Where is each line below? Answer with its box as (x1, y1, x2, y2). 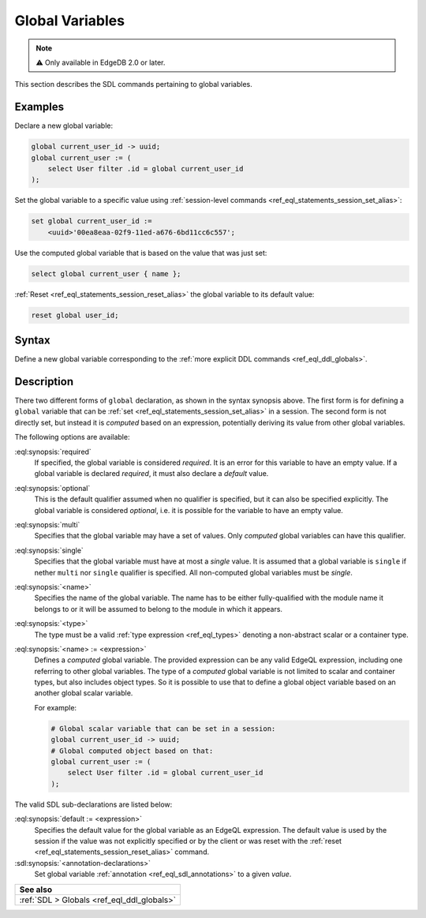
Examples (14, 100, 65, 114)
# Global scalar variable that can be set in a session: (50, 724, 276, 733)
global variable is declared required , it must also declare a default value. (34, 469, 269, 478)
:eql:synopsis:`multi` (14, 520, 80, 529)
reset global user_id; (31, 310, 119, 320)
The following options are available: (14, 433, 130, 442)
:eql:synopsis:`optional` (14, 483, 91, 493)
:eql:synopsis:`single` (14, 545, 84, 555)
